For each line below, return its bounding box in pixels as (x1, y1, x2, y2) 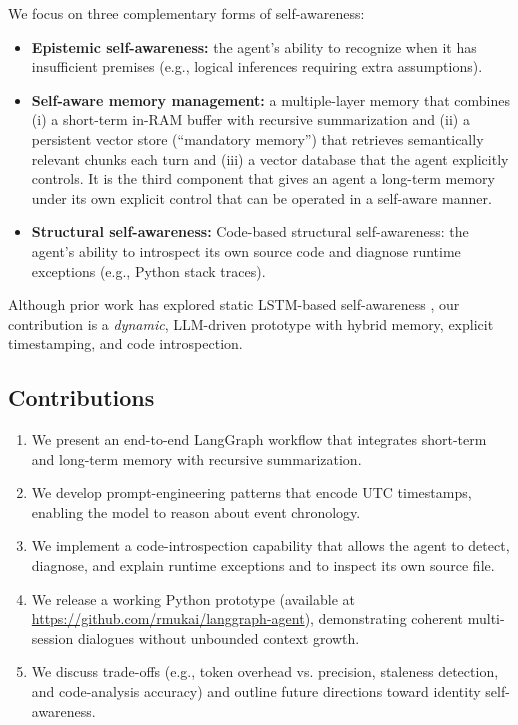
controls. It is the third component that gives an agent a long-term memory (31, 168, 495, 189)
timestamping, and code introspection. (8, 333, 243, 354)
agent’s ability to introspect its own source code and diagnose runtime (31, 240, 461, 261)
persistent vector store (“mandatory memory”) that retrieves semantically (31, 128, 484, 149)
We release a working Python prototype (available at (31, 588, 355, 609)
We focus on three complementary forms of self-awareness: (8, 3, 365, 23)
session (31, 627, 74, 648)
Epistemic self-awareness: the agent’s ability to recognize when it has (31, 36, 477, 57)
